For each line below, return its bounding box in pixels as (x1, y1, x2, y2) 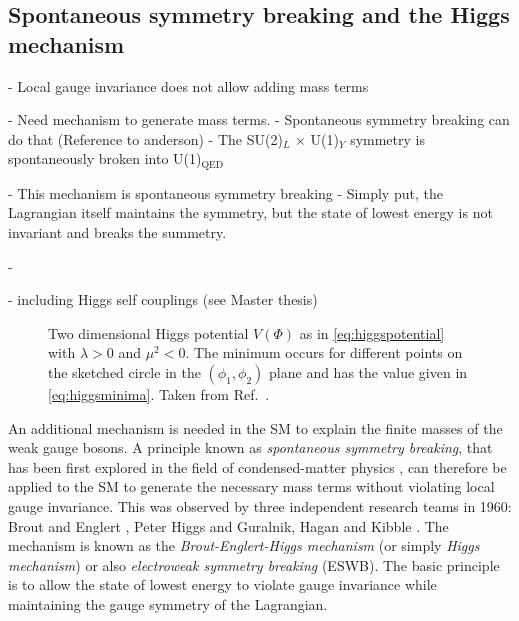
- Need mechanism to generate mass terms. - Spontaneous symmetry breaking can (8, 109, 510, 130)
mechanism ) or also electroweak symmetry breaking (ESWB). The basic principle (8, 554, 500, 575)
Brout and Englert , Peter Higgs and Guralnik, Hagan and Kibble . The (8, 515, 449, 536)
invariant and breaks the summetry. (8, 222, 227, 243)
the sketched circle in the (48, 361, 201, 382)
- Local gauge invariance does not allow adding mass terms (8, 75, 369, 96)
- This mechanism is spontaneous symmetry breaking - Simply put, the (8, 182, 443, 203)
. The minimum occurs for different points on (185, 342, 463, 363)
